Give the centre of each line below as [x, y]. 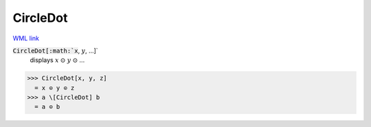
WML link [26, 38]
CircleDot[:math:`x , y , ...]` [56, 51]
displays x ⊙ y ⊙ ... [57, 60]
